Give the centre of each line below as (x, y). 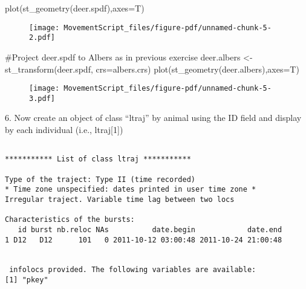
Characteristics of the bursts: (70, 220)
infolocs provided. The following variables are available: (133, 270)
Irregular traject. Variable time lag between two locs (120, 199)
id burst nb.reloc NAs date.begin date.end (150, 229)
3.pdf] (42, 98)
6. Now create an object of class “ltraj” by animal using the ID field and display (153, 118)
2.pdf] (42, 38)
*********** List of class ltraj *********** (98, 159)
